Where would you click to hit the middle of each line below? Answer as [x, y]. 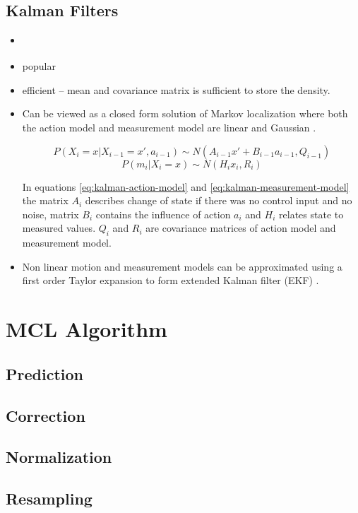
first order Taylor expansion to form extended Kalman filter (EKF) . [171, 280]
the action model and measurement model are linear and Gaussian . [169, 127]
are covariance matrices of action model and [241, 228]
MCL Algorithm [86, 329]
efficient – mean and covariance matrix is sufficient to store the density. [176, 89]
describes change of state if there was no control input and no [219, 200]
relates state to [311, 214]
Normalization [59, 457]
